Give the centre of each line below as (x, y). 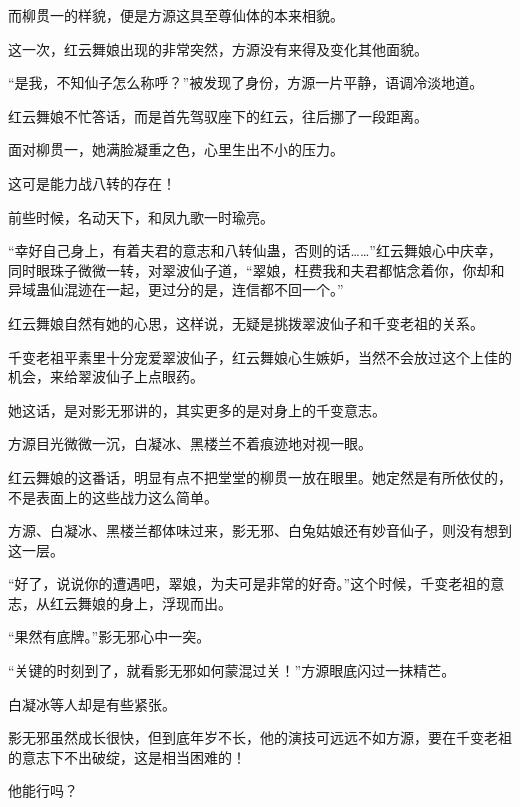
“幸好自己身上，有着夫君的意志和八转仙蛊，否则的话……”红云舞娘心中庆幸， (255, 250)
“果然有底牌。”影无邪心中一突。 (109, 636)
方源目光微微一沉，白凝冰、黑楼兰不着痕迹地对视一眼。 (190, 443)
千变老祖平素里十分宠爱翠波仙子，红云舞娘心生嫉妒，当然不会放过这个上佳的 (260, 356)
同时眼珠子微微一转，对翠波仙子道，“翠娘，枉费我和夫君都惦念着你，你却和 (256, 269)
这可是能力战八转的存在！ (92, 182)
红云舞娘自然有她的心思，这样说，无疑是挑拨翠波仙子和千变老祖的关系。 (246, 322)
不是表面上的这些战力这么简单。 (113, 496)
